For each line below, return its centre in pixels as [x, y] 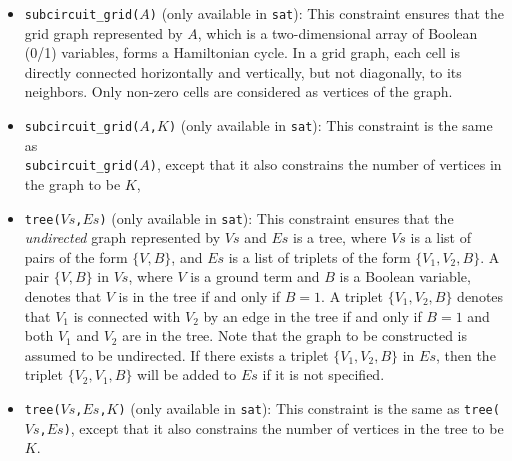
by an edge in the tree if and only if [312, 315]
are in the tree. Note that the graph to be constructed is [295, 335]
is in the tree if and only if [199, 295]
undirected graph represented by [122, 237]
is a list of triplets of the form [319, 256]
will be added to [187, 374]
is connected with [127, 315]
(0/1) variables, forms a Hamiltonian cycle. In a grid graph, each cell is [242, 52]
